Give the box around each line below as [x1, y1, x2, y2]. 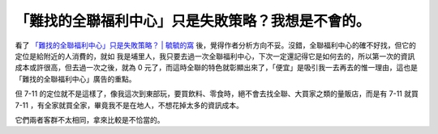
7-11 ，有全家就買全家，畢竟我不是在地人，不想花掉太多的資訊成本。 [15, 100, 243, 110]
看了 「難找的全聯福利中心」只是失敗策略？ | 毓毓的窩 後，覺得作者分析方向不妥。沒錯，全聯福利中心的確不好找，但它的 [15, 40, 417, 50]
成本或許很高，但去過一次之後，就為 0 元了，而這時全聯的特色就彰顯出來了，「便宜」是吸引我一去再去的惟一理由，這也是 [15, 63, 418, 73]
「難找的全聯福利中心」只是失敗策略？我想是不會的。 [15, 12, 371, 30]
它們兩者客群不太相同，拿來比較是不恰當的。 [15, 115, 165, 124]
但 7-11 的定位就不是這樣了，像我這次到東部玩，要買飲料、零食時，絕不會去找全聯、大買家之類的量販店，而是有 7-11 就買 [15, 89, 419, 98]
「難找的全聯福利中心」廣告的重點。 [15, 73, 136, 84]
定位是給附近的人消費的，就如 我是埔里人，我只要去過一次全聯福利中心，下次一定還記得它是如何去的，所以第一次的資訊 [15, 51, 415, 61]
